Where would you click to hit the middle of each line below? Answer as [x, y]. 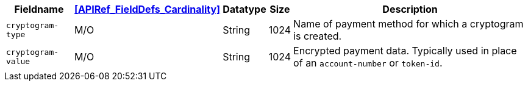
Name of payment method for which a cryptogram [408, 24]
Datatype [244, 9]
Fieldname [39, 9]
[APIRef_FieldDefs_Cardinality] [147, 9]
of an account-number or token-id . [368, 63]
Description [410, 9]
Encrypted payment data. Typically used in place [405, 51]
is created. [318, 36]
